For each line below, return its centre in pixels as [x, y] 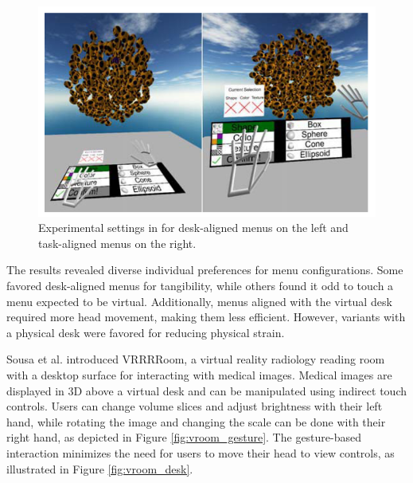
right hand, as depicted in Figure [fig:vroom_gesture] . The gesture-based [184, 437]
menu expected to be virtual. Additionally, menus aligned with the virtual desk [199, 301]
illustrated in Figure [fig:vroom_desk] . [100, 468]
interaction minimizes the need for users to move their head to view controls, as [201, 452]
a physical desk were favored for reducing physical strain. [146, 332]
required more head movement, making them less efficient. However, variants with [206, 317]
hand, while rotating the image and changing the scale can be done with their [196, 421]
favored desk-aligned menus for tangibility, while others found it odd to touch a [200, 286]
